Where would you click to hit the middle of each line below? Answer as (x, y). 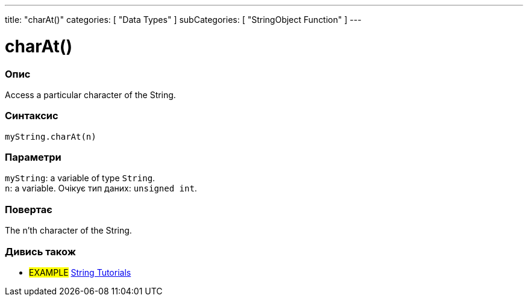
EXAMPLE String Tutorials (80, 272)
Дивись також (40, 251)
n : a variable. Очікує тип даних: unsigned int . (101, 188)
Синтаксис (32, 116)
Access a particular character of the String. (90, 95)
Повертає (29, 209)
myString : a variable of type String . (80, 178)
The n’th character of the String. (68, 231)
